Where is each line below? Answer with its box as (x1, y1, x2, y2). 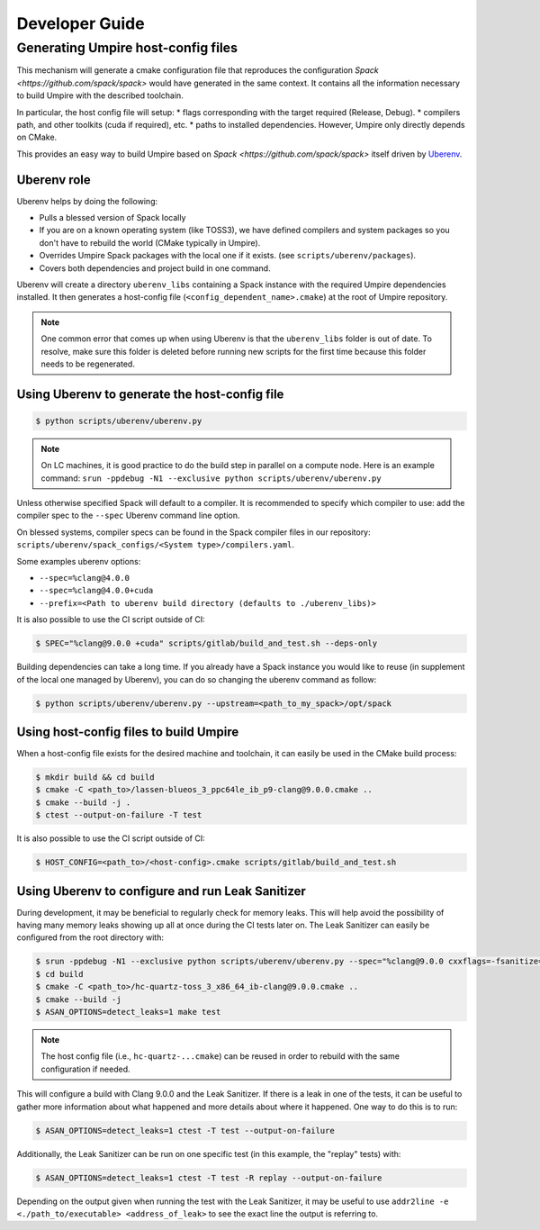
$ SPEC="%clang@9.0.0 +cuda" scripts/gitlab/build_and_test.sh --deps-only (35, 638, 378, 648)
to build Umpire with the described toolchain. (16, 90, 184, 101)
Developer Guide (16, 14, 145, 33)
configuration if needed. (40, 1063, 130, 1074)
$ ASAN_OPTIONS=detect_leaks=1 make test (35, 1007, 221, 1017)
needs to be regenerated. (40, 358, 135, 369)
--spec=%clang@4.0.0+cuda (39, 585, 154, 596)
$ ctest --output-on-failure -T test (35, 810, 202, 820)
